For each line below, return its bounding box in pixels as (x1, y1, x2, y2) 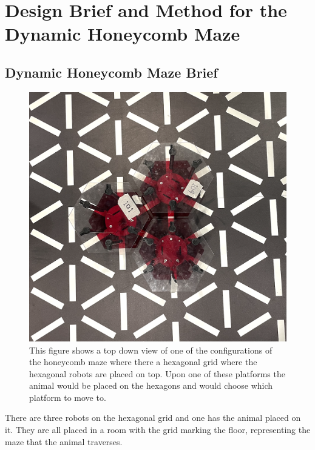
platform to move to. (29, 391, 106, 403)
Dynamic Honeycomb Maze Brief (5, 62, 218, 81)
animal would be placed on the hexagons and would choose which (29, 379, 273, 392)
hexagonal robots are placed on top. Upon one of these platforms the (29, 367, 285, 380)
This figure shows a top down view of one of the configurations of (29, 343, 273, 356)
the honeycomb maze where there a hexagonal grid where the (29, 355, 257, 368)
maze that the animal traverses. (5, 435, 123, 448)
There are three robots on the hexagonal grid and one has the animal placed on (5, 411, 301, 424)
